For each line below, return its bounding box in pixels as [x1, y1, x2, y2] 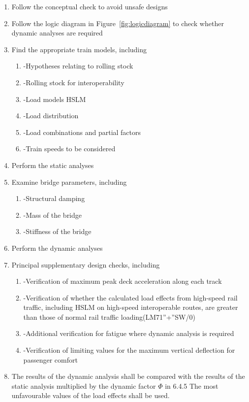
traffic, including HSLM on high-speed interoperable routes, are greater [23, 302, 238, 312]
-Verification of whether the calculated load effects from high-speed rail [23, 292, 238, 302]
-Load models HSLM [23, 94, 86, 104]
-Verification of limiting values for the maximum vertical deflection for [23, 345, 235, 355]
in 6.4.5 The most [165, 380, 218, 391]
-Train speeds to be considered [23, 143, 116, 154]
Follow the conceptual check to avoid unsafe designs [11, 1, 168, 11]
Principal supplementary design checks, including [11, 259, 160, 269]
